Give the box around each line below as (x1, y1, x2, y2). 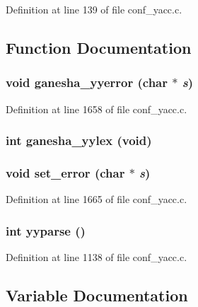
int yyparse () (6, 221, 86, 239)
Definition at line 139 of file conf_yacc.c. (6, 2, 182, 16)
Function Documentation (6, 36, 192, 58)
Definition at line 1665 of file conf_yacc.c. (6, 192, 187, 207)
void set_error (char (6, 163, 125, 181)
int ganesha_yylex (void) (6, 132, 152, 149)
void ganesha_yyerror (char (6, 74, 168, 91)
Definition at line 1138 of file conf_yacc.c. (6, 250, 187, 265)
